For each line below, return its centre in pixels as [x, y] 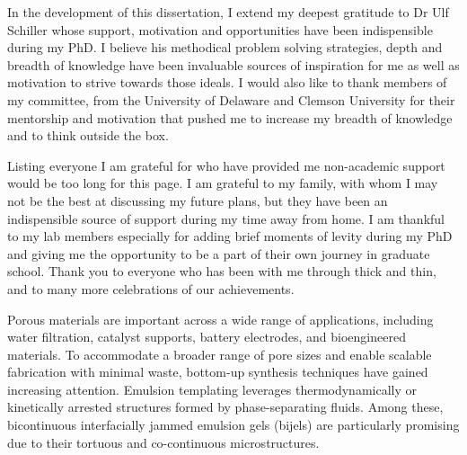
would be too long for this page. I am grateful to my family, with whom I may [223, 183]
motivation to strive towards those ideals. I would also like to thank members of [227, 82]
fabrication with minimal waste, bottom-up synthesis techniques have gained [218, 372]
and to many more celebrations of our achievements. [151, 288]
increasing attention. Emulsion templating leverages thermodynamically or [212, 389]
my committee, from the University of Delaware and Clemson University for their [231, 99]
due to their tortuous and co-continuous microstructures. [163, 442]
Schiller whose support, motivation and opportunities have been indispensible [220, 29]
